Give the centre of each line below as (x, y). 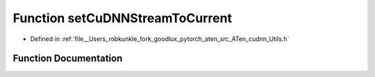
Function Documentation (68, 59)
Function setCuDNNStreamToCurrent (123, 18)
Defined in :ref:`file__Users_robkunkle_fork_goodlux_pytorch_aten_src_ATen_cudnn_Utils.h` (160, 39)
